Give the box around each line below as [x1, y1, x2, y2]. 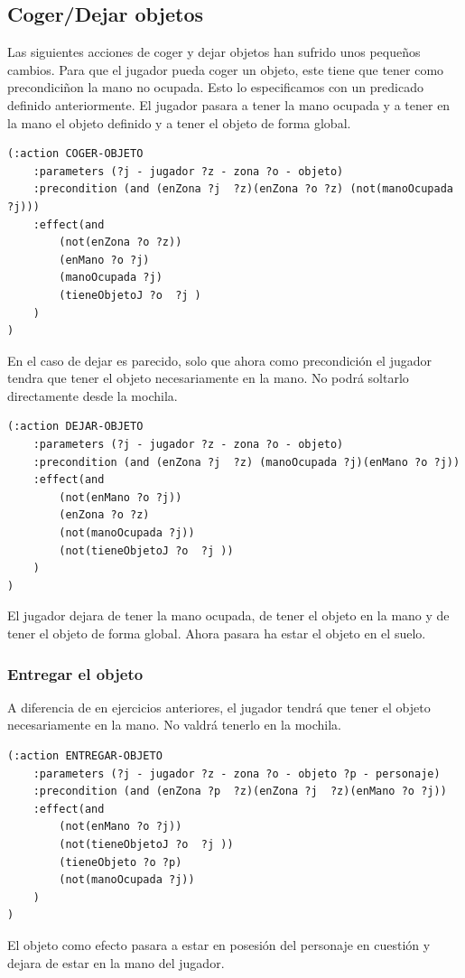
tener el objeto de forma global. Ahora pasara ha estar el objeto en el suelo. [7, 624, 426, 643]
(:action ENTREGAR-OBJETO [7, 750, 163, 763]
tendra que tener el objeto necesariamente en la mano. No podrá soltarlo [7, 368, 409, 387]
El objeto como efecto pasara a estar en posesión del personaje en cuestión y [7, 935, 431, 954]
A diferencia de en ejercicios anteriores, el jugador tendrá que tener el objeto [7, 697, 431, 716]
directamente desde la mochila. [7, 386, 178, 405]
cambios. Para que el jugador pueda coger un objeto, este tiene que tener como [7, 60, 444, 79]
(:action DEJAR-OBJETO [7, 420, 144, 433]
